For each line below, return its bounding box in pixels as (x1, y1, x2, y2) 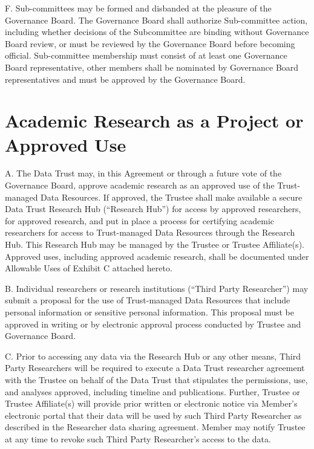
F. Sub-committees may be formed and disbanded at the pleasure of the (5, 2, 272, 14)
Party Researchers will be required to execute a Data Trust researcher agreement (5, 361, 305, 374)
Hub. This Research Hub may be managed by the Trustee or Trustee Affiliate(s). (5, 238, 304, 251)
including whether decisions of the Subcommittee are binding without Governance (5, 25, 309, 38)
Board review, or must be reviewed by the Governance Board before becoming (5, 37, 295, 50)
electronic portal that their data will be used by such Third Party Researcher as (5, 409, 302, 421)
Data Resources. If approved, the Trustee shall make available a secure (41, 190, 303, 203)
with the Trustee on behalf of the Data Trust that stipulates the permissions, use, (5, 373, 308, 386)
